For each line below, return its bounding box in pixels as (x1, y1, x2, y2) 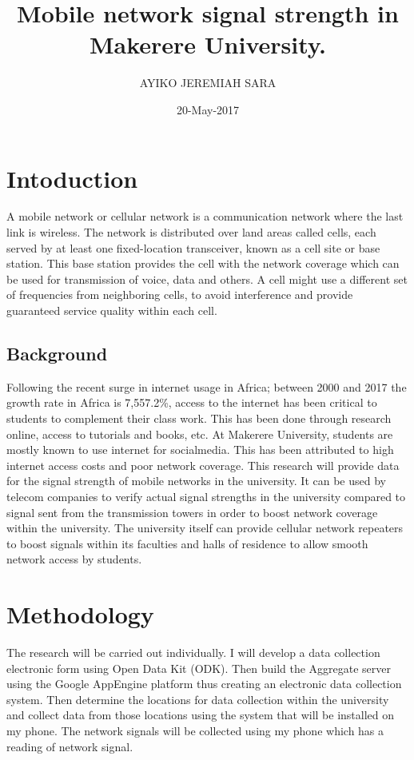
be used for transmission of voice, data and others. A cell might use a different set (6, 270, 408, 287)
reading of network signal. (6, 738, 133, 754)
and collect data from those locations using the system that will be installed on (6, 706, 395, 723)
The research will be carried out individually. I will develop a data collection (6, 644, 380, 661)
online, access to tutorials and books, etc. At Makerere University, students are (6, 425, 393, 442)
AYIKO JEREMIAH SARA (139, 74, 277, 91)
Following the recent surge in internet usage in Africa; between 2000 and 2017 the (6, 378, 407, 395)
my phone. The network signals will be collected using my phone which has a (6, 722, 384, 739)
